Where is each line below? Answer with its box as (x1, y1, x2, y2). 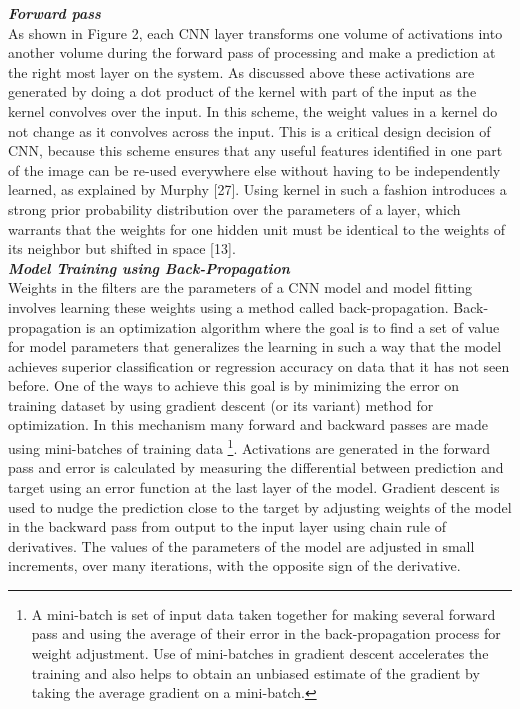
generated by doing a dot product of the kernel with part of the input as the (8, 81, 477, 102)
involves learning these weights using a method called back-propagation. (8, 296, 449, 317)
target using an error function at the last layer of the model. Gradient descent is (8, 476, 500, 497)
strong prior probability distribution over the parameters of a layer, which (8, 198, 461, 219)
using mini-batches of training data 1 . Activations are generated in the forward (8, 435, 490, 458)
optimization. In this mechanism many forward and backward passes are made (8, 414, 489, 435)
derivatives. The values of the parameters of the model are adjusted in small (8, 535, 475, 556)
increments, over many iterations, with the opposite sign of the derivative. (8, 555, 461, 576)
